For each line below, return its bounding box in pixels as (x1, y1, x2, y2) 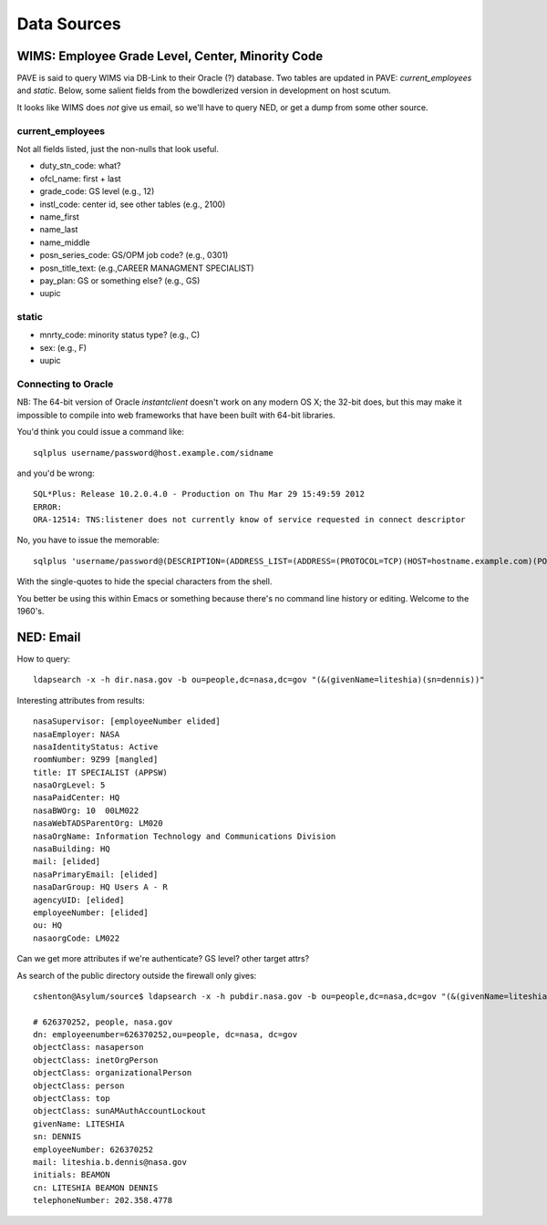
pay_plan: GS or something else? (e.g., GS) (39, 274, 201, 286)
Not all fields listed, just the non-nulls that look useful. (16, 143, 219, 154)
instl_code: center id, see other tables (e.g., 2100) (39, 199, 226, 210)
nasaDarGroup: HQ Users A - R (33, 882, 169, 892)
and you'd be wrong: (16, 468, 95, 479)
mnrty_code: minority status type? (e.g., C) (39, 329, 201, 341)
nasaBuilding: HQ (33, 844, 110, 854)
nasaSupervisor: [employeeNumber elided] (33, 716, 221, 726)
